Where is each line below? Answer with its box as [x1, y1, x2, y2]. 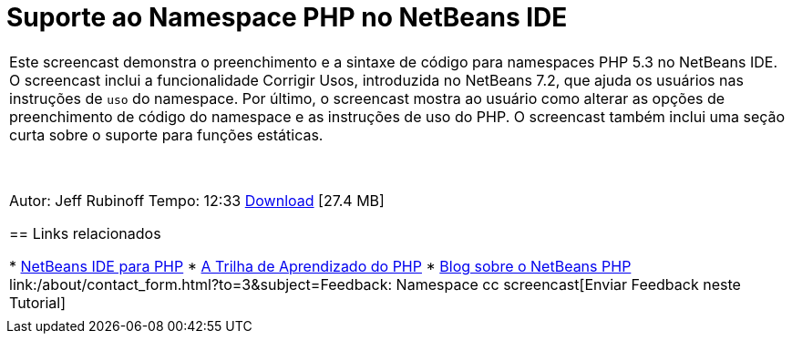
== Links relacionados [9, 223, 161, 243]
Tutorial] [9, 293, 67, 312]
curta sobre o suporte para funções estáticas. [9, 125, 324, 144]
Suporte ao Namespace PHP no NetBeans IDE [6, 2, 568, 33]
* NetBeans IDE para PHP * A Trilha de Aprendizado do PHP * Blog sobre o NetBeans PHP [9, 256, 632, 275]
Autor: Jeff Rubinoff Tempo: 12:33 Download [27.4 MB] [9, 191, 385, 210]
